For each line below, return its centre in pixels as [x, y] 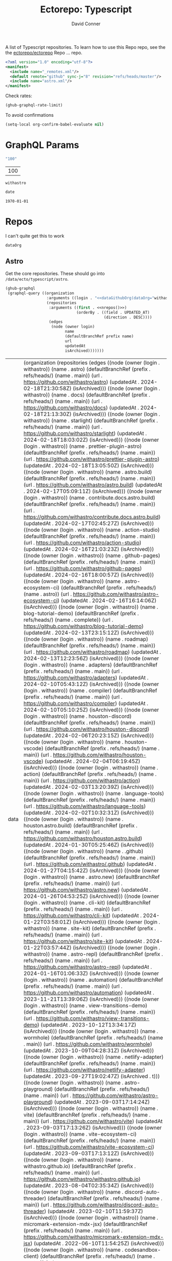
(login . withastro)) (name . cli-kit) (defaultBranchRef [87, 903]
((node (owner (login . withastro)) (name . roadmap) [86, 639]
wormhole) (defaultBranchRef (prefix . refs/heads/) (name [93, 1037]
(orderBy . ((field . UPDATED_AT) [113, 312]
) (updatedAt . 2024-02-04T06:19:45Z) [91, 761]
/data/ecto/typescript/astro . [37, 279]
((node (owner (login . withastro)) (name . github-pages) [92, 555]
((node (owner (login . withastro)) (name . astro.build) [88, 472]
